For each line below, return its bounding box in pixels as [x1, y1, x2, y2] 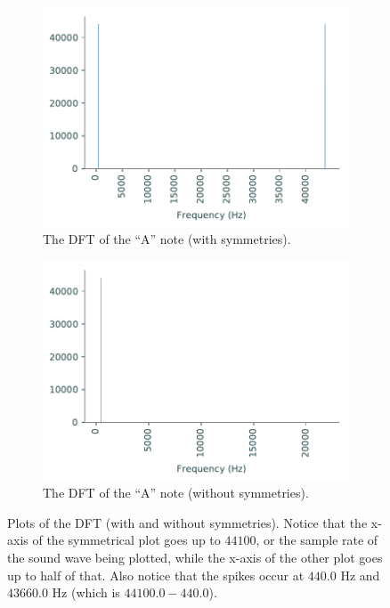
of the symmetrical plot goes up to [32, 531, 221, 549]
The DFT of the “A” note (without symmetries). [43, 483, 309, 502]
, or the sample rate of [256, 531, 378, 549]
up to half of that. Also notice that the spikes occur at [7, 565, 305, 584]
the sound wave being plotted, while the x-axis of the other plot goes [7, 547, 383, 566]
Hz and [340, 565, 380, 584]
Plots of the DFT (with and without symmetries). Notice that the [7, 513, 368, 531]
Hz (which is [52, 583, 120, 602]
